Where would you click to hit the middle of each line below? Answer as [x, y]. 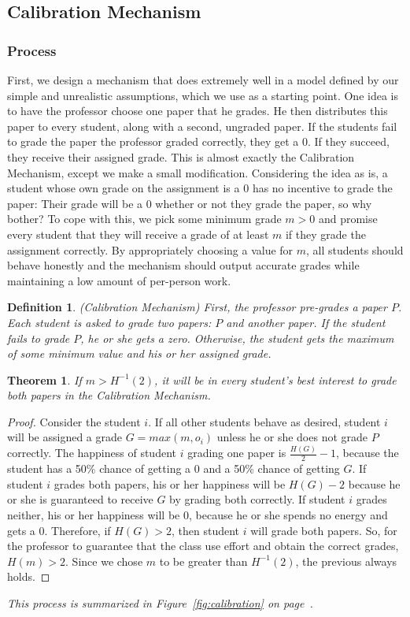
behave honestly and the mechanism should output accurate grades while [183, 265]
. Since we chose [104, 561]
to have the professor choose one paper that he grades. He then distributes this [198, 111]
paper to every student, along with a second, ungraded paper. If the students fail [202, 126]
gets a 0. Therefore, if [59, 530]
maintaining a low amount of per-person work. [119, 280]
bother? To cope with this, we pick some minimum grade [144, 219]
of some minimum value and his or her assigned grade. [139, 353]
